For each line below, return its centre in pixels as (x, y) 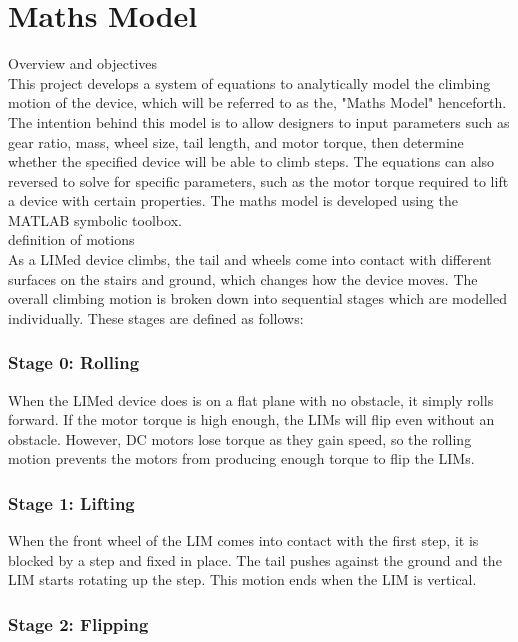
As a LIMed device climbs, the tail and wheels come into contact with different (250, 259)
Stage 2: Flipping (78, 623)
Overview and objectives (83, 63)
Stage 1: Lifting (71, 502)
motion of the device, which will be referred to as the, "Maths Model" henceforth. (257, 102)
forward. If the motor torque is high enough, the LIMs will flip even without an (251, 419)
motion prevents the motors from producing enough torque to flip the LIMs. (241, 458)
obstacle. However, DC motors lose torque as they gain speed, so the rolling (240, 438)
